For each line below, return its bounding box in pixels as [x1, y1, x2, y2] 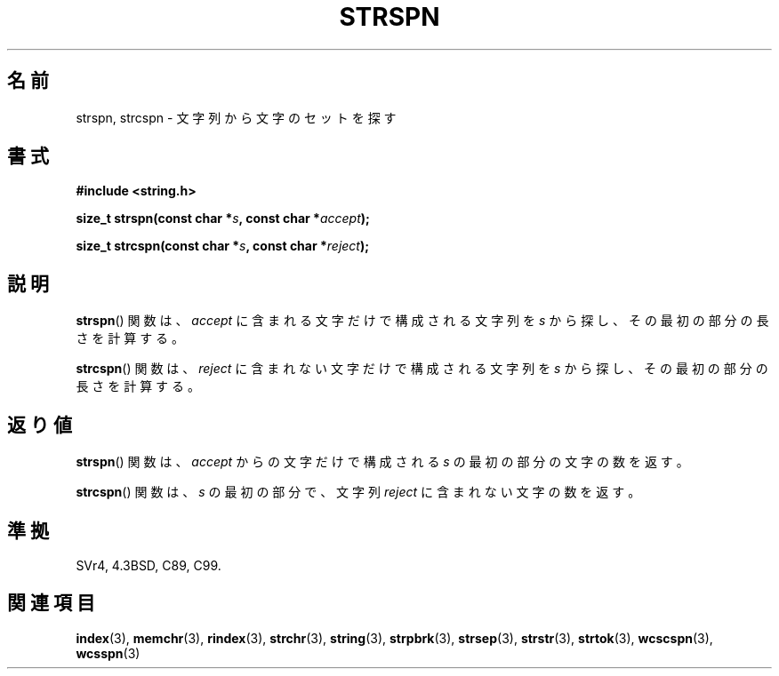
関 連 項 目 [7, 592, 95, 615]
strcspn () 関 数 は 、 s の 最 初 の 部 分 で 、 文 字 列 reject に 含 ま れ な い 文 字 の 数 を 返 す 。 [76, 484, 641, 500]
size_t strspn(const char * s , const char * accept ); [76, 211, 370, 227]
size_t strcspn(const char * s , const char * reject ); [76, 238, 370, 254]
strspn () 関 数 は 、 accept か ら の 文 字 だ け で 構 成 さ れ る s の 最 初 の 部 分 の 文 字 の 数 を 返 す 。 [76, 454, 689, 470]
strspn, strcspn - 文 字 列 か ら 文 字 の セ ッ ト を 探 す [76, 109, 397, 125]
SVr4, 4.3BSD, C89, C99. [76, 557, 221, 573]
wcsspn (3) [76, 645, 141, 661]
